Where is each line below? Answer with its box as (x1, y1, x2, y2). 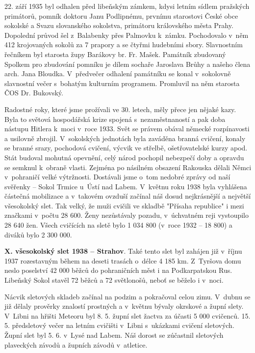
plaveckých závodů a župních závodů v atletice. (4, 339, 148, 350)
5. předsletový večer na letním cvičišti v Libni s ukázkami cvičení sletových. (4, 320, 234, 330)
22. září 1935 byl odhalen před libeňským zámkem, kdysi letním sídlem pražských (4, 1, 250, 11)
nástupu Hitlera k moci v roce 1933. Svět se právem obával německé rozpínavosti (4, 123, 250, 134)
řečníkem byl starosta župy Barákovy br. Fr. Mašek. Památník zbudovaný (4, 49, 226, 59)
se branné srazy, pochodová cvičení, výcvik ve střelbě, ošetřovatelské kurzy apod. (4, 143, 248, 153)
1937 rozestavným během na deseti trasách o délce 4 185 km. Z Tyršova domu (4, 255, 241, 265)
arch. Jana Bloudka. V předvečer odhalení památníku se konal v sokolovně (4, 68, 231, 79)
